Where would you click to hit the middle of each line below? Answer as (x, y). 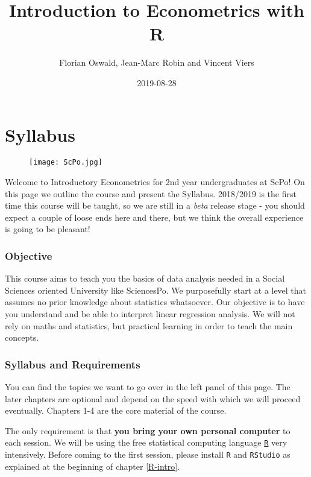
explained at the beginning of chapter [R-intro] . (93, 466)
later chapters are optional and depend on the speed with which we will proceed (153, 398)
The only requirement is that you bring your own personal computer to (148, 430)
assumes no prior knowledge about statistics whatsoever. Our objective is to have (155, 302)
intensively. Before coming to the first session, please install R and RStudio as (148, 454)
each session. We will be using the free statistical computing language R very (146, 442)
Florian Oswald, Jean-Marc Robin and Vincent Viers (157, 62)
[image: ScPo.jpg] (66, 163)
